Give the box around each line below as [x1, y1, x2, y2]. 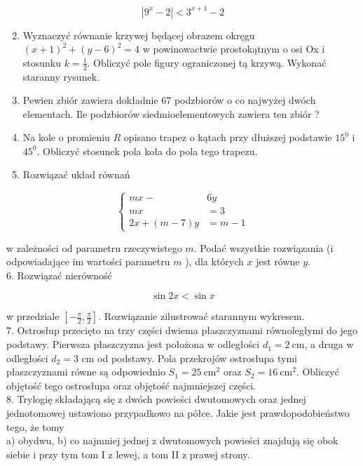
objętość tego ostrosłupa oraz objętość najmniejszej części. [6, 378, 256, 392]
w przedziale [6, 309, 60, 324]
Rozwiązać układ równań [22, 167, 130, 182]
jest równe [256, 254, 300, 269]
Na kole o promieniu [22, 130, 110, 145]
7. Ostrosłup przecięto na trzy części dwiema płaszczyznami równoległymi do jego [6, 323, 358, 338]
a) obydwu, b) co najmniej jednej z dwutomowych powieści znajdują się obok [6, 433, 338, 448]
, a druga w [304, 337, 354, 352]
